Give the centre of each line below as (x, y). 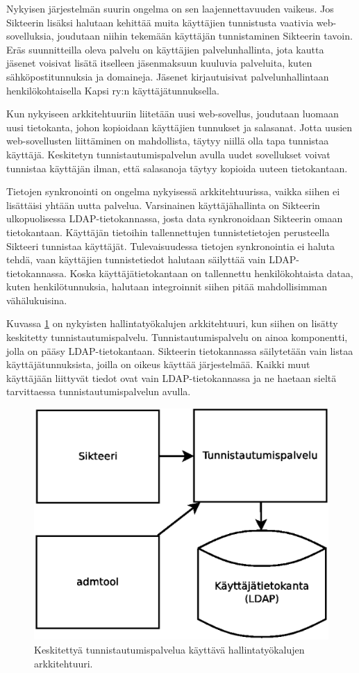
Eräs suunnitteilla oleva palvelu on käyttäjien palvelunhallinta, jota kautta (165, 49)
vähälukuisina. (37, 300)
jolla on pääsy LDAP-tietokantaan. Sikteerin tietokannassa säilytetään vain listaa (180, 350)
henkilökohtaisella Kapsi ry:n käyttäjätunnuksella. (113, 90)
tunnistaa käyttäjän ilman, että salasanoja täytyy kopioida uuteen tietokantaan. (177, 168)
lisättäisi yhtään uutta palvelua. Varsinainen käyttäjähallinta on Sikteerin (163, 205)
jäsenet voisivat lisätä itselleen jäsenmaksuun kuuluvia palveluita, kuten (159, 63)
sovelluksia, (30, 36)
